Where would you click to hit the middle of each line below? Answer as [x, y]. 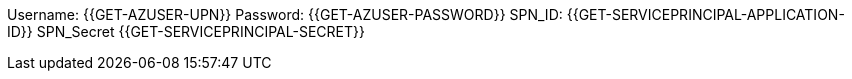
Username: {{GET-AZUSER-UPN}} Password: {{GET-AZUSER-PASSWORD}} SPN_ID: [285, 14]
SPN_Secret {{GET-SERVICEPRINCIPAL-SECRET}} [200, 31]
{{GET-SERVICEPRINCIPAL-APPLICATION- [705, 14]
